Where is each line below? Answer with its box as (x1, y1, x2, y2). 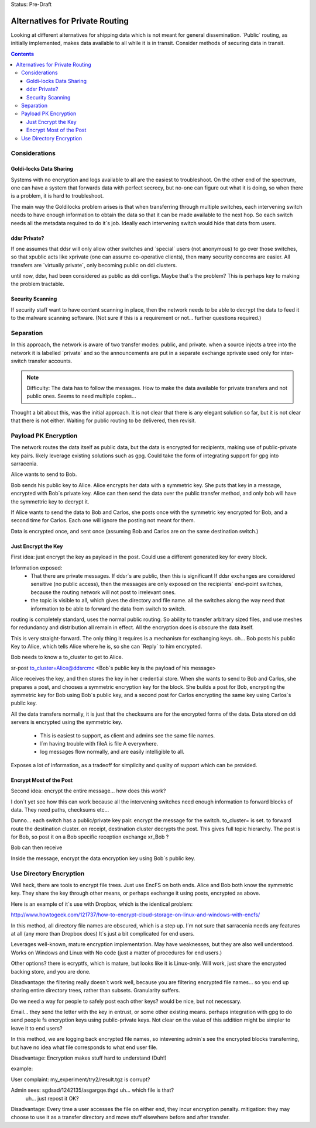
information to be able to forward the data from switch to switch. (30, 605, 186, 612)
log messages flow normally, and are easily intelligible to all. (40, 748, 184, 756)
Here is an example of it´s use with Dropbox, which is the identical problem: (11, 901, 193, 908)
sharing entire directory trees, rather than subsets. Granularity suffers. (11, 987, 180, 994)
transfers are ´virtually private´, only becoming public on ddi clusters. (11, 261, 177, 268)
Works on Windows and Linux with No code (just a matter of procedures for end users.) (11, 949, 222, 956)
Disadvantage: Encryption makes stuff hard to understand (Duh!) (11, 1054, 167, 1061)
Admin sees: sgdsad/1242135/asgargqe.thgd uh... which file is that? (11, 1086, 174, 1093)
